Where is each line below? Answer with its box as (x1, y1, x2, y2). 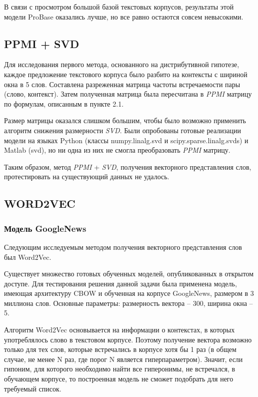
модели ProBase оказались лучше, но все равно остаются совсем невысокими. (4, 11, 243, 22)
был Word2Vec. (4, 251, 51, 262)
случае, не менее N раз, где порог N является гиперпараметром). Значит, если (4, 353, 243, 364)
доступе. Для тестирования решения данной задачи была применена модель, (4, 278, 237, 288)
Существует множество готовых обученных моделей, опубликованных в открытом (4, 268, 254, 279)
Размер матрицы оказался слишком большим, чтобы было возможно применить (4, 115, 246, 126)
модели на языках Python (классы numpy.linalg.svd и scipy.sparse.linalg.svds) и (4, 135, 248, 145)
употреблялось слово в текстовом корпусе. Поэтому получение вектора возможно (4, 334, 252, 344)
